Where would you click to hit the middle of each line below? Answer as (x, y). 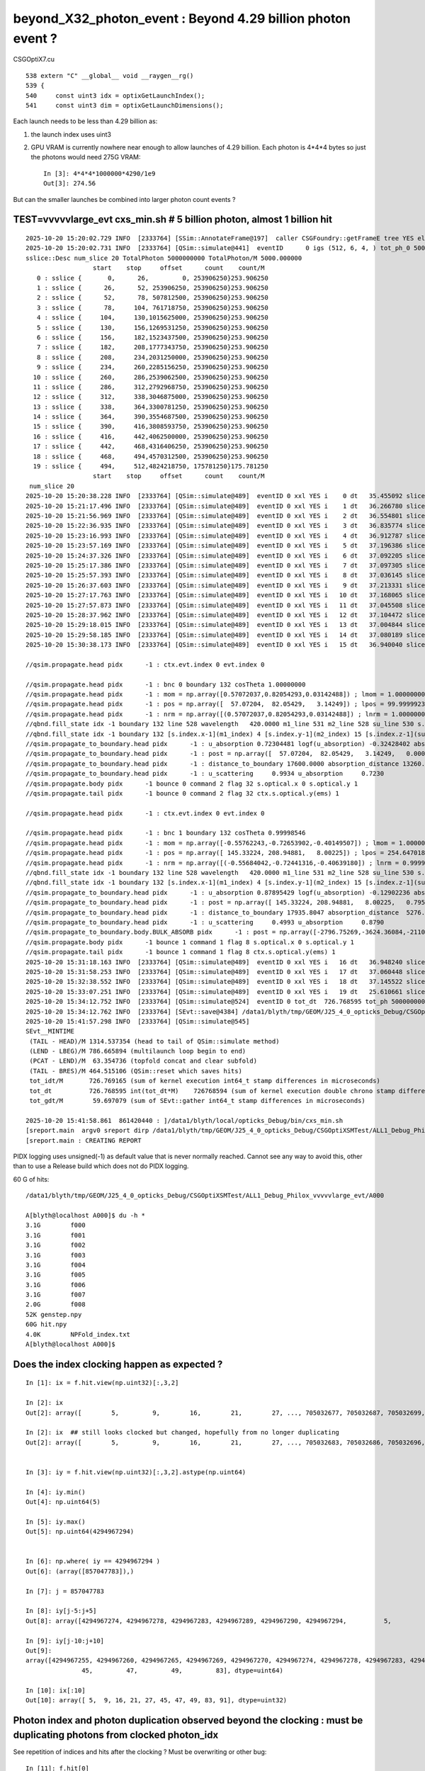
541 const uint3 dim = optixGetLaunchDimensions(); (125, 105)
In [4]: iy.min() (56, 1492)
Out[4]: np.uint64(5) (63, 1502)
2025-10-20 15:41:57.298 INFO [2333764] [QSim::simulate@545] (138, 1021)
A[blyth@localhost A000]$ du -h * (85, 1215)
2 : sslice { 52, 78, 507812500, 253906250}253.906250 (152, 298)
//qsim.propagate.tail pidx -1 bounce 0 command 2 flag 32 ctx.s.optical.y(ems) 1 (183, 793)
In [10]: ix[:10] (56, 1690)
